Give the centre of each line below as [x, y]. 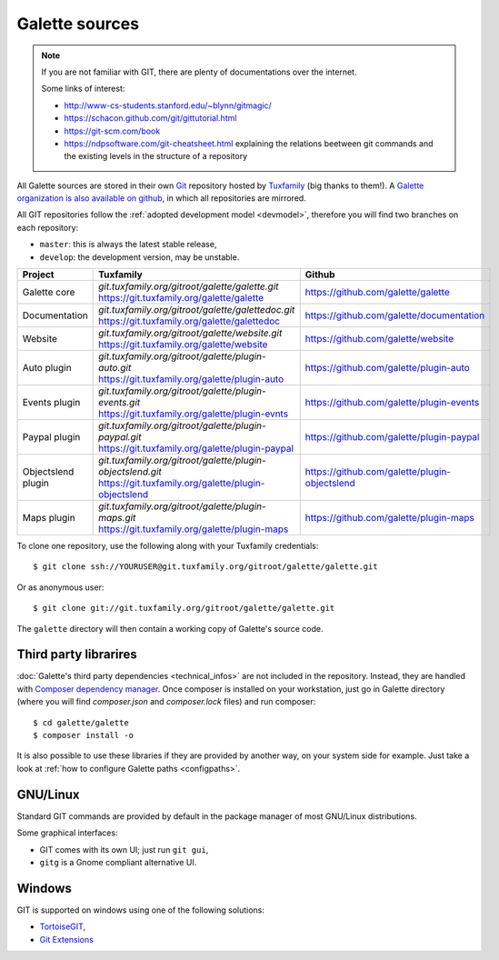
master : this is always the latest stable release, [128, 245]
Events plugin [51, 403]
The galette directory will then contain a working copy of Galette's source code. [170, 628]
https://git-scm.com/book [112, 131]
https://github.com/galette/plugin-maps [389, 518]
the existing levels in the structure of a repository [156, 156]
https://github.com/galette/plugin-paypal [392, 437]
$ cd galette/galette [81, 722]
